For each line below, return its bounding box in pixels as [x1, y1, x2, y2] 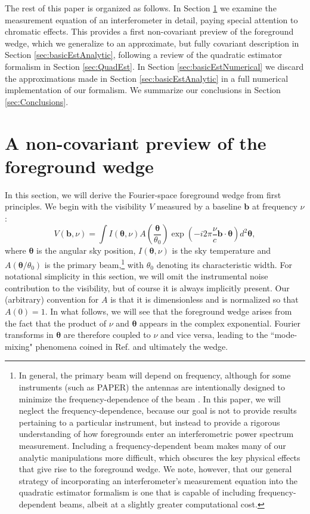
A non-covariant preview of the [5, 130, 266, 155]
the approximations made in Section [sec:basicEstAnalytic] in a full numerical [5, 72, 289, 84]
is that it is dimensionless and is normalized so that [110, 293, 299, 306]
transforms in [5, 328, 54, 341]
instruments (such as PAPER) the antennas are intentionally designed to [18, 381, 286, 393]
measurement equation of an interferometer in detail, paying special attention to [5, 13, 298, 26]
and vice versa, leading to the [160, 328, 268, 341]
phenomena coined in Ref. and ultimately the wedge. [35, 340, 228, 352]
